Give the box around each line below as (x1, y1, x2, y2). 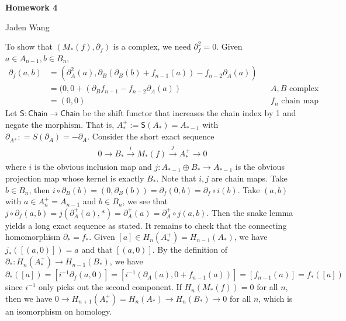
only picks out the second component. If (39, 281, 182, 293)
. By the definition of (152, 243, 227, 256)
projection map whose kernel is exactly (5, 172, 144, 184)
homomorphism (5, 231, 61, 243)
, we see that (122, 195, 168, 207)
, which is (258, 292, 293, 304)
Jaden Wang (5, 20, 50, 33)
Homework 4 (5, 1, 58, 13)
